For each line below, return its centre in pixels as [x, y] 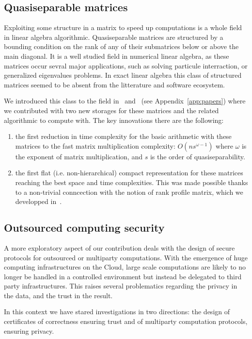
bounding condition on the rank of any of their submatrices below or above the [121, 46]
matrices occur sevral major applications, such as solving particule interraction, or [126, 65]
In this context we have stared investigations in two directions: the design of [117, 312]
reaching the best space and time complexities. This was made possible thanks [132, 182]
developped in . [39, 201]
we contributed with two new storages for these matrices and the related [111, 110]
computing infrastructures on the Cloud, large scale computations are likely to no [125, 267]
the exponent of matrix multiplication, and [79, 156]
